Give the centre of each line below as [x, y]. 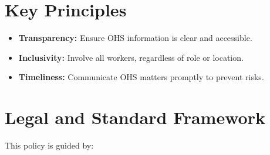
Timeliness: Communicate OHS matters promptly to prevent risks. [141, 77]
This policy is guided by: [49, 145]
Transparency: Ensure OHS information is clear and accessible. [135, 38]
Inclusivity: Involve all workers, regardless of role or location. [131, 57]
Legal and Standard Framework [135, 117]
